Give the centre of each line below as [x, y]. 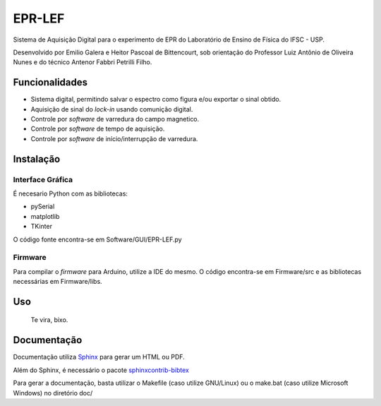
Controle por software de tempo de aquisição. [98, 129]
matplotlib [45, 216]
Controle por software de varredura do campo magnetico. [115, 119]
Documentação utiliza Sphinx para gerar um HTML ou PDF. [99, 357]
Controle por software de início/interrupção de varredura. [114, 138]
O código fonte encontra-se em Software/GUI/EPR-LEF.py [98, 239]
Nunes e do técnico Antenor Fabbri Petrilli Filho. [83, 62]
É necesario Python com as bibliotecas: [71, 193]
